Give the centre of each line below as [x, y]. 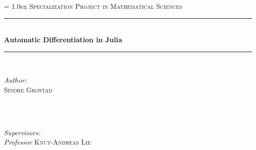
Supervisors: [22, 132]
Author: [16, 80]
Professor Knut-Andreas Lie [48, 142]
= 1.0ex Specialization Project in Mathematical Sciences [93, 6]
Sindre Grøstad [28, 89]
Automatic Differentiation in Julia [63, 40]
